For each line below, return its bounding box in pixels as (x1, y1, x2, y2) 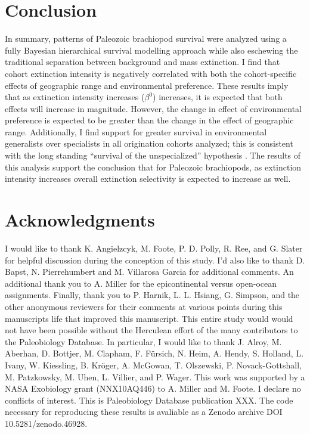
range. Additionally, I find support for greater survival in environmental (5, 125, 267, 138)
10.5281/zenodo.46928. (5, 417, 88, 429)
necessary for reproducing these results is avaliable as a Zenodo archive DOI (5, 405, 283, 418)
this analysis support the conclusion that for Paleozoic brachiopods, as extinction (5, 160, 302, 173)
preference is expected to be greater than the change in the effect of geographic (5, 114, 294, 126)
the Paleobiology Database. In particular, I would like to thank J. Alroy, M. (5, 335, 282, 348)
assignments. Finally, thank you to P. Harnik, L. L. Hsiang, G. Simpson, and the (5, 289, 300, 301)
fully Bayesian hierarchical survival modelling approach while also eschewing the (5, 44, 298, 56)
